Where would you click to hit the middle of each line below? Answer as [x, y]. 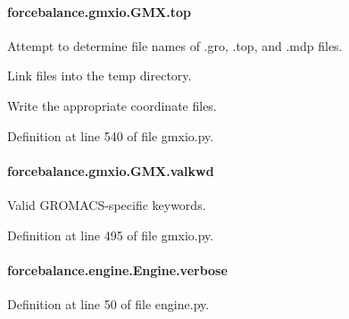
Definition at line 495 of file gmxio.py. [111, 235]
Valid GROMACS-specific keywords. [107, 204]
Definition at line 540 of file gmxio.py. [111, 135]
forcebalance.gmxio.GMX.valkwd [111, 170]
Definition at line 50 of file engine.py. [108, 303]
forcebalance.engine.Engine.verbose [117, 269]
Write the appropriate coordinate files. [112, 105]
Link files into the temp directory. [100, 76]
